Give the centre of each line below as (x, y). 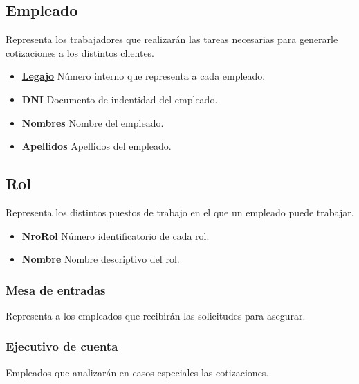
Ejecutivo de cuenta (62, 346)
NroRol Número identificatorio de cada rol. (116, 235)
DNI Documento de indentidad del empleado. (120, 99)
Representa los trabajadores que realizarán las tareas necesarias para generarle (172, 39)
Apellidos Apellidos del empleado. (96, 146)
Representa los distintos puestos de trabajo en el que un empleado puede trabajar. (180, 212)
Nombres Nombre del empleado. (93, 122)
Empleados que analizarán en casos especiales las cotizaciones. (137, 372)
